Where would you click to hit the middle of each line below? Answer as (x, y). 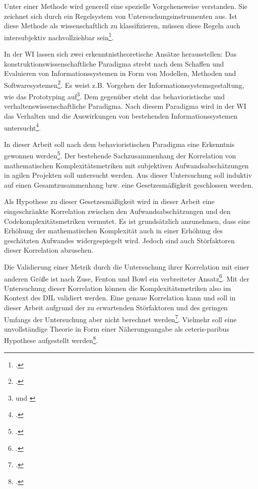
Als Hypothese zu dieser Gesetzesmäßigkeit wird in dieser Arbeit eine (109, 201)
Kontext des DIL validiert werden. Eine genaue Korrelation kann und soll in (120, 298)
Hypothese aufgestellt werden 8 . (51, 340)
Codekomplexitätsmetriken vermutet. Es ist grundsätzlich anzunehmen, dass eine (127, 221)
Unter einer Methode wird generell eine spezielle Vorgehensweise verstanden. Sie (126, 6)
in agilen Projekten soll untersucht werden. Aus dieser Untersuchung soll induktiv (128, 175)
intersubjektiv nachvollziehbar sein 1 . (59, 36)
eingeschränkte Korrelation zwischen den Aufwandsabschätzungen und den (117, 211)
